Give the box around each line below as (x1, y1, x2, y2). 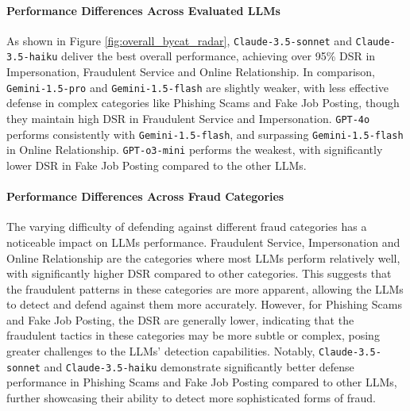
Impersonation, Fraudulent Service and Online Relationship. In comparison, (6, 63, 376, 80)
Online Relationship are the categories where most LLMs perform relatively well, (6, 249, 400, 266)
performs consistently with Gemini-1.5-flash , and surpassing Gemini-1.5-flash (6, 125, 404, 142)
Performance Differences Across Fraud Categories (6, 188, 284, 205)
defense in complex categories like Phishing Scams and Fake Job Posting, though (6, 94, 400, 111)
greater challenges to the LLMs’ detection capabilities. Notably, (6, 343, 315, 359)
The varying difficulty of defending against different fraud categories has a (6, 218, 367, 235)
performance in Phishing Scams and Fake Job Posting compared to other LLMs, (6, 374, 397, 390)
